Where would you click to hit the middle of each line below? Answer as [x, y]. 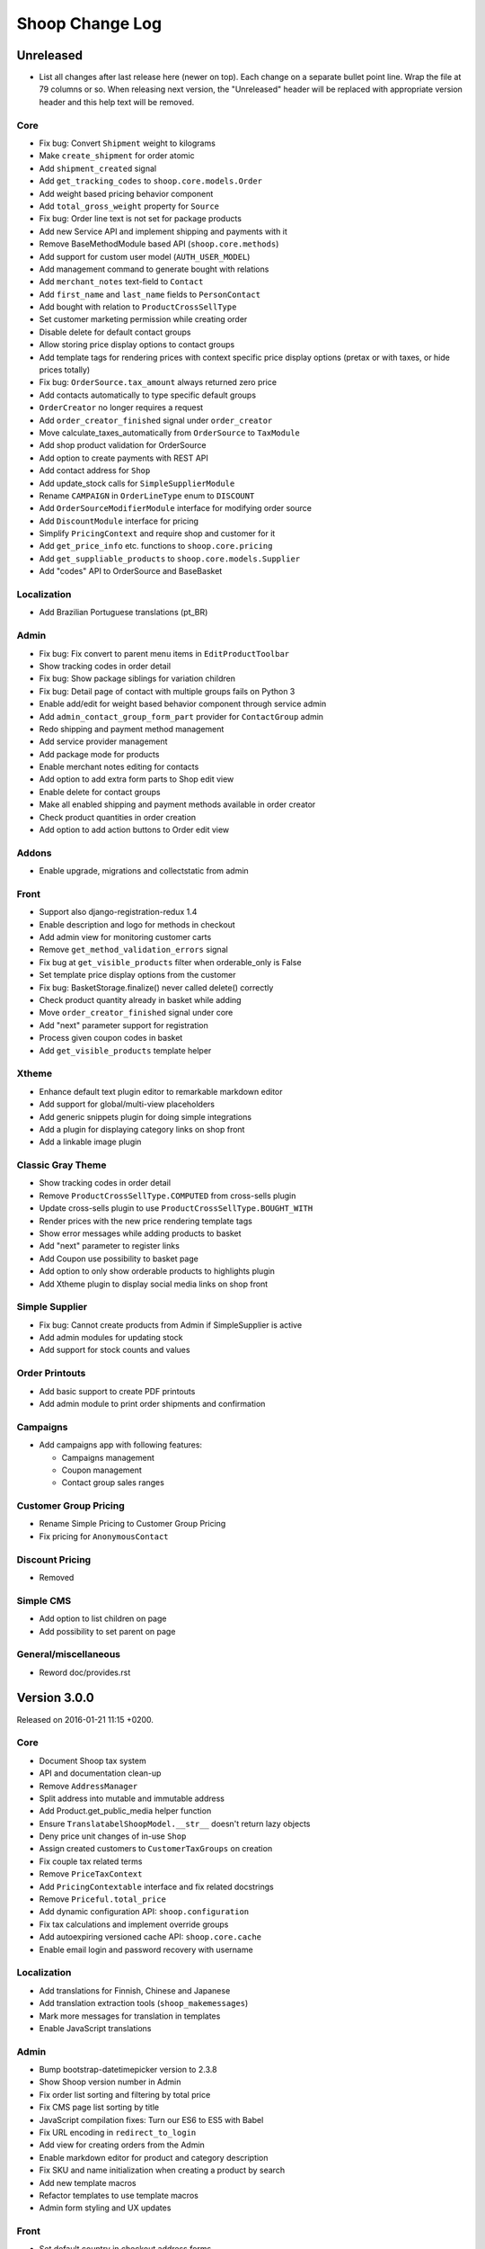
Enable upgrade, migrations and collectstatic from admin [144, 871]
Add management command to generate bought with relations [154, 269]
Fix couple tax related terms [91, 1861]
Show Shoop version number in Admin [110, 2082]
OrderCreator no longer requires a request [121, 408]
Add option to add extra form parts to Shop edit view [137, 779]
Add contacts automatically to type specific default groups [147, 395]
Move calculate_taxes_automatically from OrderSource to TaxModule [169, 433]
